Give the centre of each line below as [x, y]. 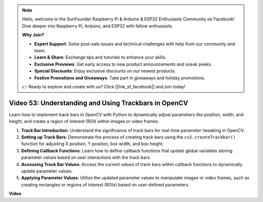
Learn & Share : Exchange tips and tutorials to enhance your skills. [100, 57]
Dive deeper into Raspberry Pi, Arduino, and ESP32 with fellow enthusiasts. [98, 26]
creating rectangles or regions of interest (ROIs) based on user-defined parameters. [105, 185]
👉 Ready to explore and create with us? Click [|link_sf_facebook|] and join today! [104, 86]
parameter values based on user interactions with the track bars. [86, 157]
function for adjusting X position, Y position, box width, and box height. [93, 144]
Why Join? [33, 35]
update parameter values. [47, 171]
